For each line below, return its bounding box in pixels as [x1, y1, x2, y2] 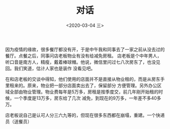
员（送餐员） [5, 118, 32, 124]
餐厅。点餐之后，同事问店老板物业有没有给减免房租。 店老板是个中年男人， [5, 53, 162, 59]
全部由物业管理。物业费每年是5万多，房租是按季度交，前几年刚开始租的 [9, 89, 159, 95]
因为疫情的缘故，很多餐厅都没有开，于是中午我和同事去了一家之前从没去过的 [5, 46, 165, 52]
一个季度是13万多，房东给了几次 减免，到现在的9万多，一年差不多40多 [14, 95, 161, 101]
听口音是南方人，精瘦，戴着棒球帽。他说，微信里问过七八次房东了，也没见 [5, 59, 160, 65]
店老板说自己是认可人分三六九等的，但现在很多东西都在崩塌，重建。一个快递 [5, 112, 165, 118]
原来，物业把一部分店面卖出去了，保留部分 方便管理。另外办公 [27, 82, 157, 89]
